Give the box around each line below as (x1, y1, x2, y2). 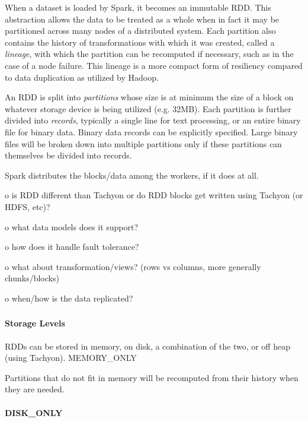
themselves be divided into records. (5, 149, 132, 161)
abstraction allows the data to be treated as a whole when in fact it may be (5, 12, 280, 25)
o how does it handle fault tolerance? (5, 240, 139, 253)
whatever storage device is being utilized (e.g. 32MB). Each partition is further (5, 102, 291, 115)
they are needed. (5, 383, 65, 395)
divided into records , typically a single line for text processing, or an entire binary (5, 114, 301, 126)
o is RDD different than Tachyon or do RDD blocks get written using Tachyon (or (5, 189, 303, 201)
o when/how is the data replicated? (5, 291, 133, 304)
